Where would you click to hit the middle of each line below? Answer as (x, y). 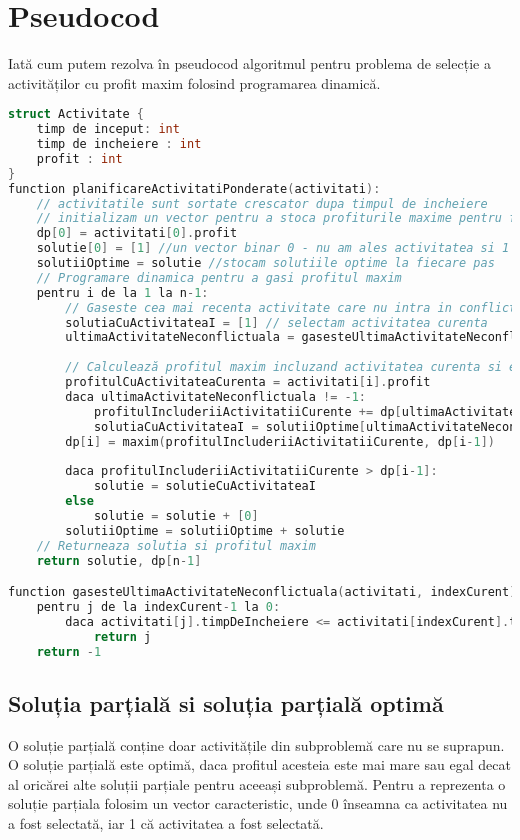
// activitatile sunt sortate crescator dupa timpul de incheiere (262, 203)
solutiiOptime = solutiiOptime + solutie (205, 530)
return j (122, 636)
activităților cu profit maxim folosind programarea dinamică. (194, 82)
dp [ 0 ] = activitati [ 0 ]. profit (137, 233)
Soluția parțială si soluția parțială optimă (226, 702)
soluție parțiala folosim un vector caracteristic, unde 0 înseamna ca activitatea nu (258, 803)
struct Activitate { (76, 114)
